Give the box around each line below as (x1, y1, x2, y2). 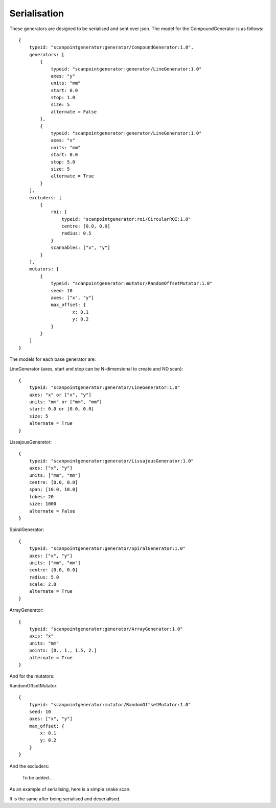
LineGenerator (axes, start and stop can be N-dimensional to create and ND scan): (9, 365, 183, 372)
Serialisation (9, 8, 64, 19)
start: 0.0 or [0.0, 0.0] (29, 406, 95, 412)
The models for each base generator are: (9, 356, 96, 362)
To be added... (22, 775, 53, 781)
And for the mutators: (9, 673, 55, 679)
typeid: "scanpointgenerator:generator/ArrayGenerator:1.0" (29, 626, 183, 632)
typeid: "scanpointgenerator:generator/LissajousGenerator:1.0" (29, 458, 194, 464)
